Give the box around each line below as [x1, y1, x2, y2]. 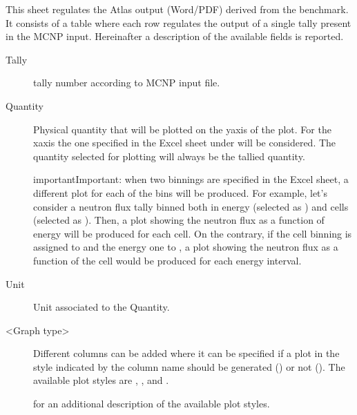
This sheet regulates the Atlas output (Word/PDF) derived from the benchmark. [6, 2, 349, 16]
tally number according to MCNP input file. [33, 75, 220, 90]
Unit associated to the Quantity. [33, 300, 170, 314]
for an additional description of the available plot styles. [33, 396, 270, 411]
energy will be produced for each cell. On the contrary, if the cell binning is [33, 226, 352, 240]
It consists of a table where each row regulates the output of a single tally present [6, 15, 351, 30]
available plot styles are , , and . [33, 373, 169, 387]
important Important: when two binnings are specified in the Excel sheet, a [33, 172, 349, 186]
